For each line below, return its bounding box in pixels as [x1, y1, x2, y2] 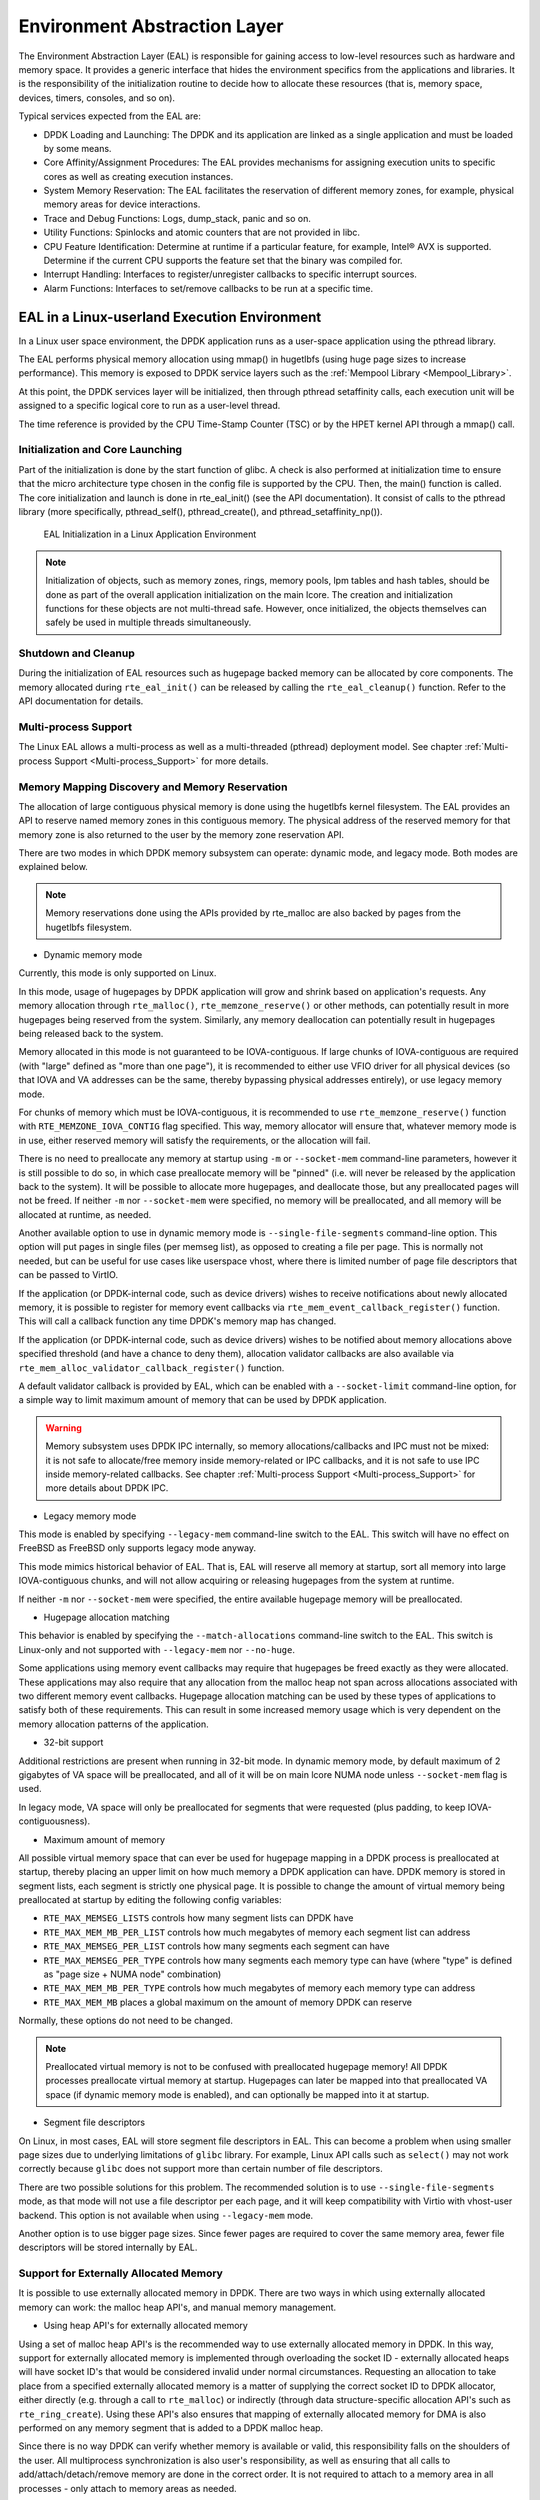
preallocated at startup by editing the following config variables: [18, 1894, 282, 1906]
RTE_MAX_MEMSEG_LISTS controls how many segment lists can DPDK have [43, 1912, 354, 1924]
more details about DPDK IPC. [45, 1482, 169, 1494]
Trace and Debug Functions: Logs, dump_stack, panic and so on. [43, 212, 312, 224]
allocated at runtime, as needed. [18, 1208, 152, 1220]
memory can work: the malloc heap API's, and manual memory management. [18, 2301, 337, 2313]
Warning [45, 1421, 82, 1434]
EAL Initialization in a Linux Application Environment [43, 528, 257, 540]
